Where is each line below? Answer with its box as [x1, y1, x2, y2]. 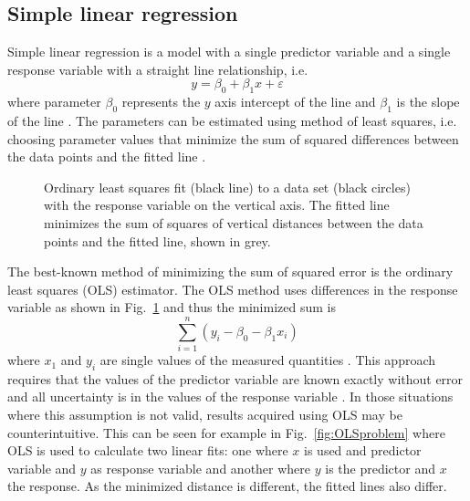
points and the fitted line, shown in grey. [44, 231, 271, 250]
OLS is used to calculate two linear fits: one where [7, 441, 288, 460]
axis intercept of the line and [214, 92, 376, 111]
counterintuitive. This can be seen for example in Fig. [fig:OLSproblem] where [7, 423, 445, 442]
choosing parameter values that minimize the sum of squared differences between [7, 129, 459, 148]
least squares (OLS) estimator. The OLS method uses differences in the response [7, 279, 458, 298]
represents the [121, 92, 201, 111]
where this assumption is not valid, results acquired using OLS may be [7, 405, 402, 424]
